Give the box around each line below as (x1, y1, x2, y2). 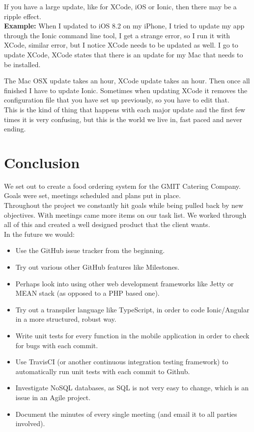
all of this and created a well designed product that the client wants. (4, 219, 210, 229)
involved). (15, 418, 45, 429)
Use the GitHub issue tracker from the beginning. (15, 245, 165, 255)
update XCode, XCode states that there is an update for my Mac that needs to (4, 49, 243, 59)
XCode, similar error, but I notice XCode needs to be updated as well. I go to (4, 40, 238, 50)
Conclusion (4, 152, 80, 172)
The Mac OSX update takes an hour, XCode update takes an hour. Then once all (4, 76, 250, 86)
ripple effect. (4, 11, 41, 21)
